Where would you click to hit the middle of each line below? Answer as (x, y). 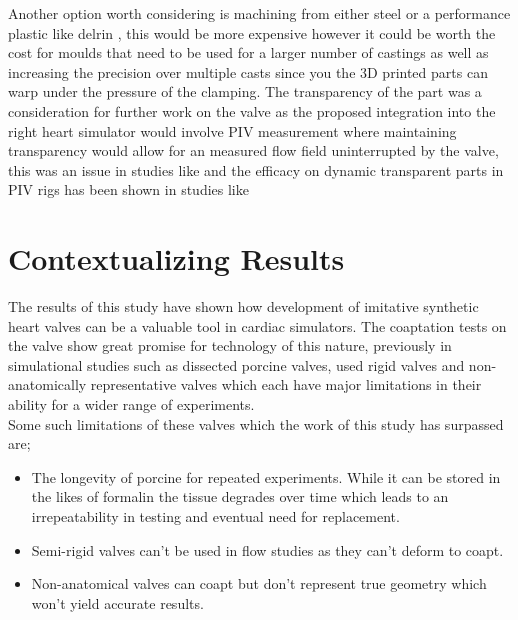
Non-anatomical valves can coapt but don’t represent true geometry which (259, 583)
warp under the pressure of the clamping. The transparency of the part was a (245, 91)
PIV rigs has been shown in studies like (128, 189)
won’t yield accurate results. (117, 602)
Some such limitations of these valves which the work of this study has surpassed (256, 423)
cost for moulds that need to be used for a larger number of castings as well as (248, 52)
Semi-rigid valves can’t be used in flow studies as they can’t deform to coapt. (267, 549)
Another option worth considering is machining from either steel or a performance (259, 13)
